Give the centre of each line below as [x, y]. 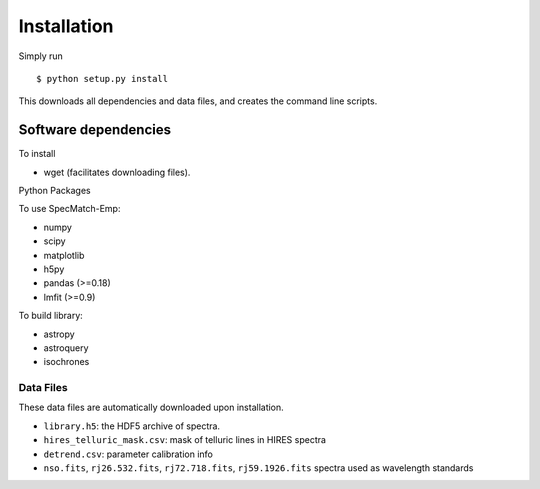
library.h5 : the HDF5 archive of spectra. [131, 426]
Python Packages [54, 191]
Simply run [41, 56]
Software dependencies [95, 130]
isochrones [66, 362]
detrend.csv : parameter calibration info [128, 454]
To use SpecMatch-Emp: [69, 209]
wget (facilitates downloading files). [117, 172]
